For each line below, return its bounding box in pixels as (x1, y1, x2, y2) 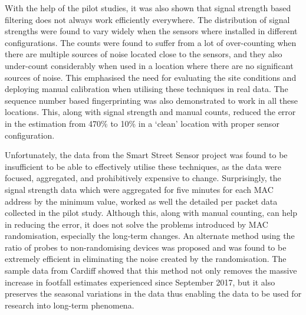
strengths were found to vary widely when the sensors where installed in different (5, 25, 298, 37)
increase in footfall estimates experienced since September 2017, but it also (5, 275, 275, 288)
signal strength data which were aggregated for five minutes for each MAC (5, 183, 274, 195)
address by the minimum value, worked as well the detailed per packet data (5, 195, 278, 207)
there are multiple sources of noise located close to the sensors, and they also (5, 48, 282, 60)
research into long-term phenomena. (5, 298, 134, 311)
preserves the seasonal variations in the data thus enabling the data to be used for (5, 287, 302, 300)
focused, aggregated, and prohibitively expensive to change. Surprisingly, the (5, 172, 281, 184)
